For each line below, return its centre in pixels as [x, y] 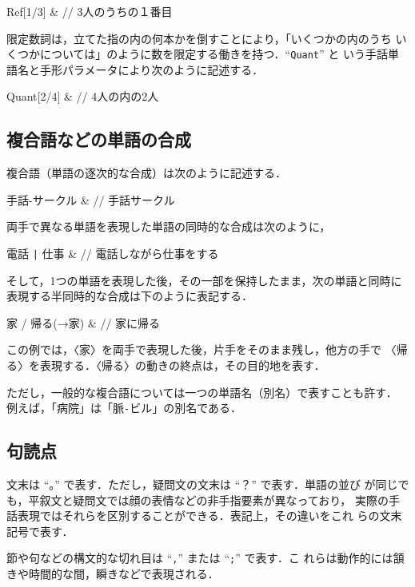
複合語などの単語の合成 [99, 139]
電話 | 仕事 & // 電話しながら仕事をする [113, 254]
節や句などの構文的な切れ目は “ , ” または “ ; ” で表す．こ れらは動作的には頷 [206, 558]
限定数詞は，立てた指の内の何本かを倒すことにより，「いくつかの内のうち [199, 38]
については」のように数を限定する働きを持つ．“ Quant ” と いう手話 [213, 54]
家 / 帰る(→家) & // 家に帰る [84, 322]
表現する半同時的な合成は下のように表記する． [130, 296]
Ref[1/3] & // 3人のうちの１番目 [90, 11]
